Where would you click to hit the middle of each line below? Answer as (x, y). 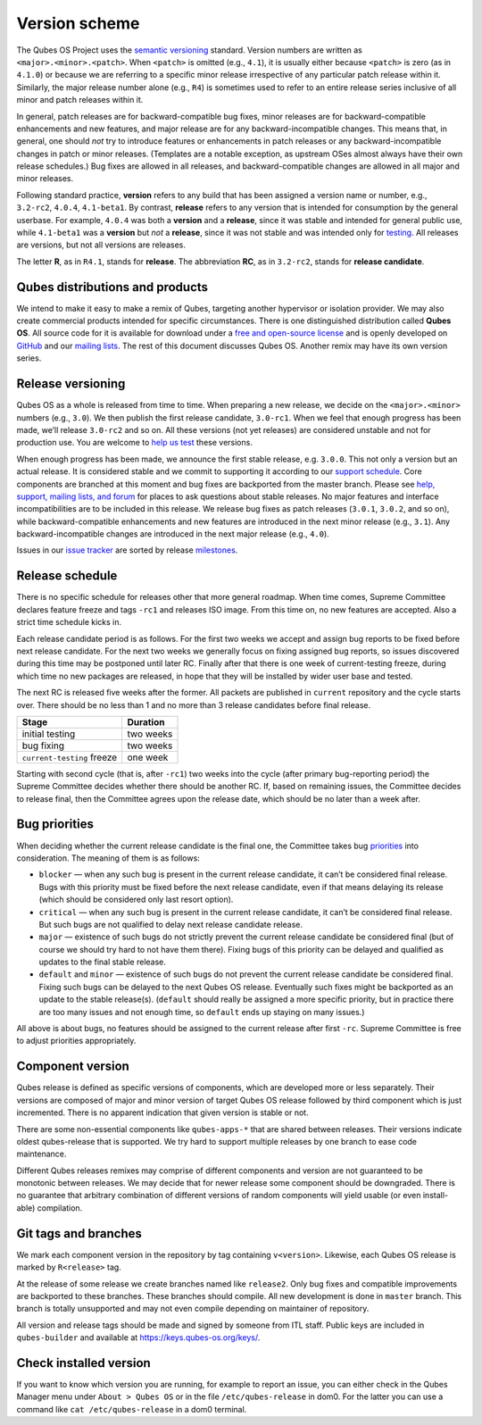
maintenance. (42, 1154)
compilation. (60, 1208)
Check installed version (83, 1363)
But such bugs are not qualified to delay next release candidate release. (171, 924)
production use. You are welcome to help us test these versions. (135, 443)
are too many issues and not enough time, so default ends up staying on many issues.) (202, 1012)
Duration (146, 721)
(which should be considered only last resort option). (136, 900)
